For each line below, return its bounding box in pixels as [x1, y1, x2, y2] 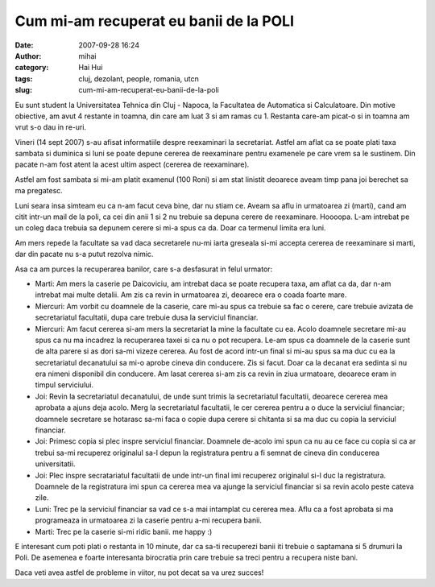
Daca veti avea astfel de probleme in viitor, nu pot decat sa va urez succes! [14, 568, 264, 577]
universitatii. [35, 459, 76, 469]
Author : [14, 51, 42, 60]
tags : [14, 73, 33, 84]
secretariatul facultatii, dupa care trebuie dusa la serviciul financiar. [35, 312, 259, 322]
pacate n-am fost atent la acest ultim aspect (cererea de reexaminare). [14, 159, 250, 169]
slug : [14, 85, 32, 95]
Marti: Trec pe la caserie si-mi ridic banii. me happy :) [35, 527, 213, 536]
